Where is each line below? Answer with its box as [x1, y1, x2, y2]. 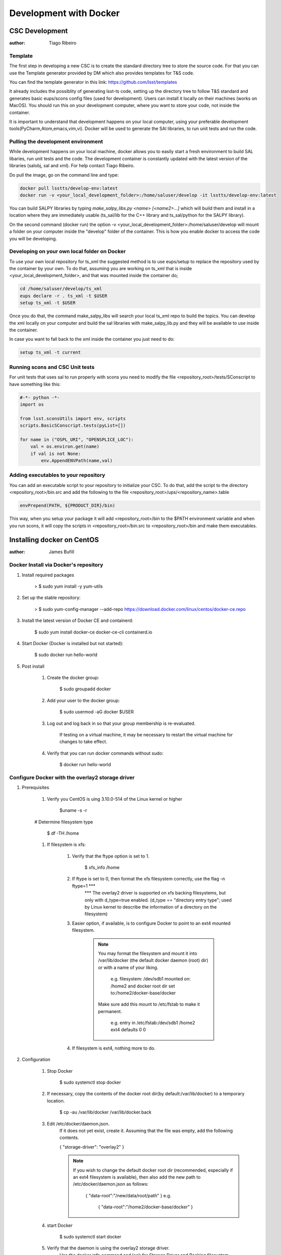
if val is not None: [30, 451, 81, 456]
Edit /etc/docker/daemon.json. [47, 1120, 110, 1126]
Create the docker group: [47, 675, 99, 681]
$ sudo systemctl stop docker [59, 1079, 121, 1085]
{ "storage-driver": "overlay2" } [59, 1144, 124, 1150]
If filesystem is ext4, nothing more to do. [72, 1045, 156, 1051]
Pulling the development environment [9, 138, 103, 145]
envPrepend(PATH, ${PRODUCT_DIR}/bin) [20, 503, 115, 509]
